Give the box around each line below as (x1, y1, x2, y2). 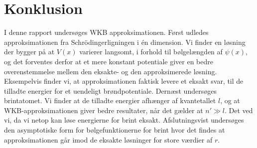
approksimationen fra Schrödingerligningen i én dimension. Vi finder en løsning (4, 36, 246, 47)
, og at (220, 95, 240, 106)
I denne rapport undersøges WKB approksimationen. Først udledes (4, 27, 209, 37)
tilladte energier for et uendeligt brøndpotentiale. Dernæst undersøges (4, 85, 217, 96)
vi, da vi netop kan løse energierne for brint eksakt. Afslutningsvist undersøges (4, 115, 244, 125)
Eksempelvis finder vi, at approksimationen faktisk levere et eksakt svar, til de (4, 76, 244, 86)
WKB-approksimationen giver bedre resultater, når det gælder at (4, 105, 203, 115)
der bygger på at (4, 46, 55, 57)
